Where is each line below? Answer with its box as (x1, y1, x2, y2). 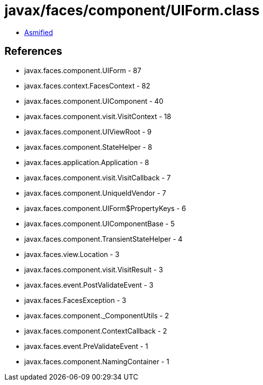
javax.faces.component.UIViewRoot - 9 (24, 127, 152, 136)
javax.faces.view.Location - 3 (24, 250, 120, 258)
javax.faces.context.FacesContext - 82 (24, 81, 150, 90)
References (4, 45, 62, 58)
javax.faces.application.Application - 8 (24, 158, 149, 167)
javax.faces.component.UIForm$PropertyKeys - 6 (24, 204, 186, 213)
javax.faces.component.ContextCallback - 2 (24, 326, 167, 335)
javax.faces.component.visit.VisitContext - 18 (24, 112, 172, 121)
